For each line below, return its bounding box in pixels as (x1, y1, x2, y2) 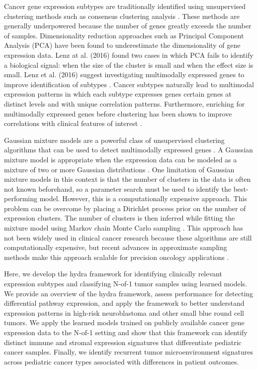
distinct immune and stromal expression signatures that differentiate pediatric (4, 337, 242, 347)
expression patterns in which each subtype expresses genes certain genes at (4, 89, 232, 99)
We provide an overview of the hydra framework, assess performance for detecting (4, 288, 254, 298)
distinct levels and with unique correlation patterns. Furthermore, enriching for (4, 98, 245, 109)
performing (4, 193, 37, 204)
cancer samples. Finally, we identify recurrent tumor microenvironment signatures (4, 347, 253, 357)
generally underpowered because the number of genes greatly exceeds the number (4, 20, 252, 31)
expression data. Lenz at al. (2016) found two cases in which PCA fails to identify (4, 49, 254, 60)
